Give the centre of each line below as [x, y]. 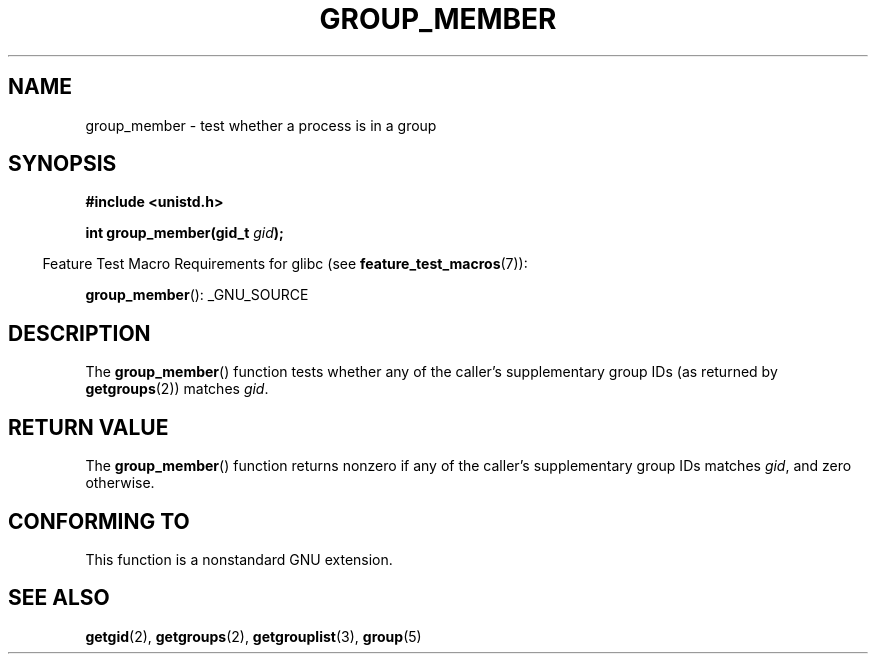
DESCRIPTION [79, 333]
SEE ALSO [59, 598]
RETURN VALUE [88, 427]
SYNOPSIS [62, 164]
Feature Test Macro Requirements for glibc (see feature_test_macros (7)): [285, 264]
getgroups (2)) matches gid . [177, 389]
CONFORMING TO [99, 521]
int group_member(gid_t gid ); [184, 233]
